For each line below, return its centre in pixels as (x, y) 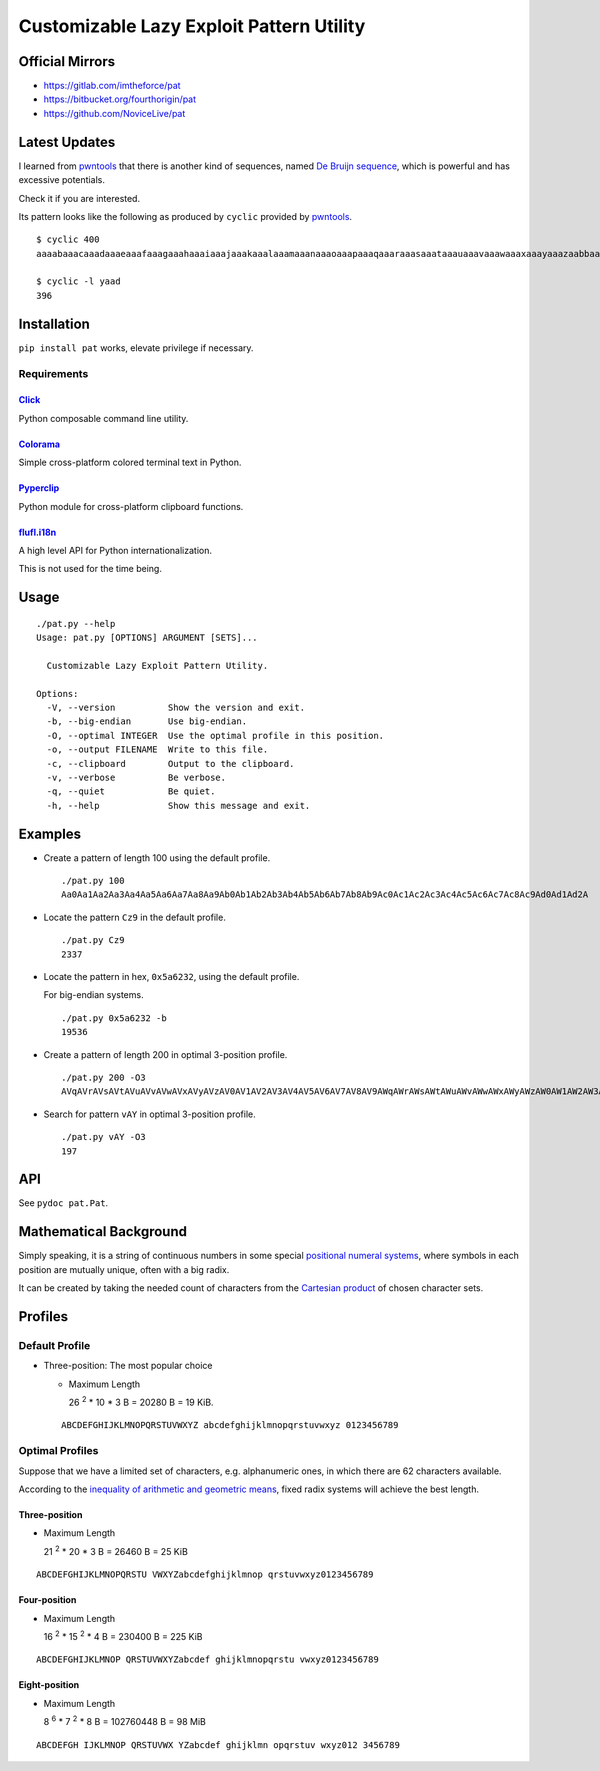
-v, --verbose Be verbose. (136, 777)
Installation (54, 323)
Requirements (53, 373)
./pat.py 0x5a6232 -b (114, 1018)
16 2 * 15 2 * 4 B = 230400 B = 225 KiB (123, 1635)
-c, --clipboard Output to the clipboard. (170, 763)
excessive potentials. (61, 180)
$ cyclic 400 (68, 239)
